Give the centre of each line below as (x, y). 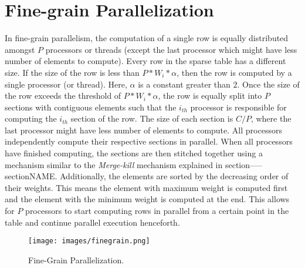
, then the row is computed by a (234, 72)
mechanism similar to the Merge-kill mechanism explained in (114, 164)
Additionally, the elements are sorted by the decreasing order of (174, 176)
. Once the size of (268, 84)
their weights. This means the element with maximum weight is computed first (146, 187)
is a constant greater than (184, 84)
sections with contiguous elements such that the (91, 107)
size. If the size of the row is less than (72, 72)
